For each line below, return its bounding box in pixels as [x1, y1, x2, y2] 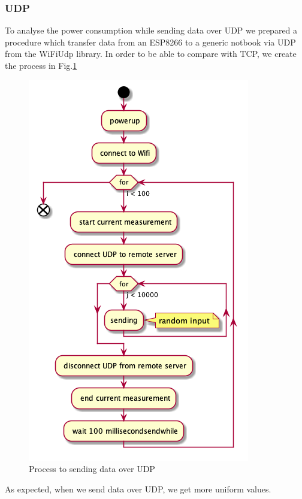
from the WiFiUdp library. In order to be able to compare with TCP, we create [5, 47, 297, 60]
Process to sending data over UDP [29, 462, 155, 475]
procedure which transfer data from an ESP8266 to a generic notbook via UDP [5, 35, 296, 48]
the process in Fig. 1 [5, 59, 77, 71]
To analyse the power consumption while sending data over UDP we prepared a [5, 24, 298, 37]
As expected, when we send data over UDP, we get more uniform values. [5, 482, 271, 495]
